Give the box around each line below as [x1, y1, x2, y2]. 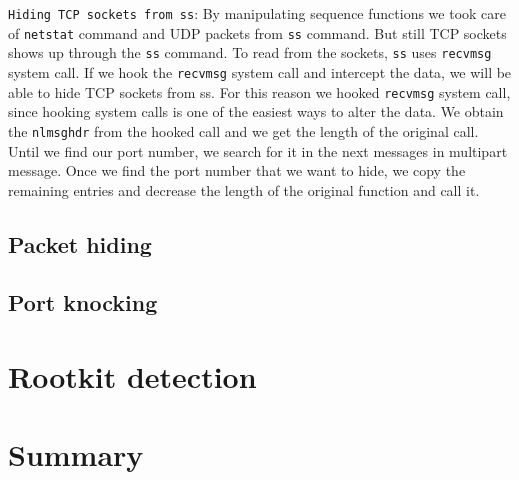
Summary [8, 434, 144, 475]
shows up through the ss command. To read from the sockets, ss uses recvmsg [8, 42, 492, 63]
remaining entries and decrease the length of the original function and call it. [8, 179, 480, 200]
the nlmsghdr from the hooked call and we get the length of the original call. [8, 120, 479, 141]
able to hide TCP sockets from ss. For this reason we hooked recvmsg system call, [8, 81, 511, 102]
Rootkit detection [8, 356, 257, 397]
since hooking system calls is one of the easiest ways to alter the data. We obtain [8, 101, 504, 122]
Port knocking [8, 287, 158, 318]
